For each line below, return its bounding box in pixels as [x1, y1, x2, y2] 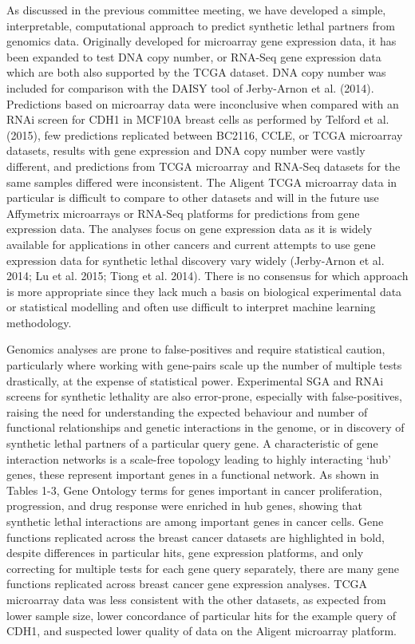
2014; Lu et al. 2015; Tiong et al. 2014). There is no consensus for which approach [6, 267, 409, 284]
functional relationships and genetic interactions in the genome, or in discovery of [6, 419, 405, 436]
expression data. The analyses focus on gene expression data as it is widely [6, 220, 373, 237]
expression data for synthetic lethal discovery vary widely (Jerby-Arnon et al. [6, 251, 385, 268]
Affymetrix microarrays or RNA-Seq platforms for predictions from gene [6, 204, 360, 221]
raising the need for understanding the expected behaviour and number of [6, 403, 368, 420]
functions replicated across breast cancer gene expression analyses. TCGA [6, 575, 367, 592]
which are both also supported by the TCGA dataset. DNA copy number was [6, 64, 386, 81]
